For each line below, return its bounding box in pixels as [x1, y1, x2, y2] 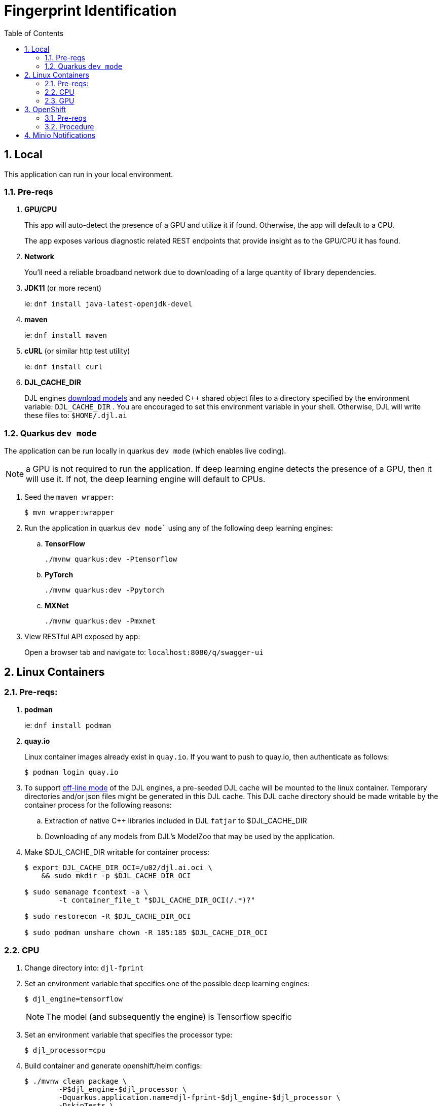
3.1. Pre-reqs [45, 113, 87, 122]
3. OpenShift [24, 105, 66, 114]
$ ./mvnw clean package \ [24, 1077, 127, 1086]
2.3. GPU [45, 96, 75, 105]
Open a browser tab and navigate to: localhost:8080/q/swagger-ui [24, 648, 264, 657]
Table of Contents [4, 28, 64, 38]
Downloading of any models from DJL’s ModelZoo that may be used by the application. [45, 832, 335, 841]
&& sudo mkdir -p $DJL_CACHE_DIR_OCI [41, 872, 191, 880]
